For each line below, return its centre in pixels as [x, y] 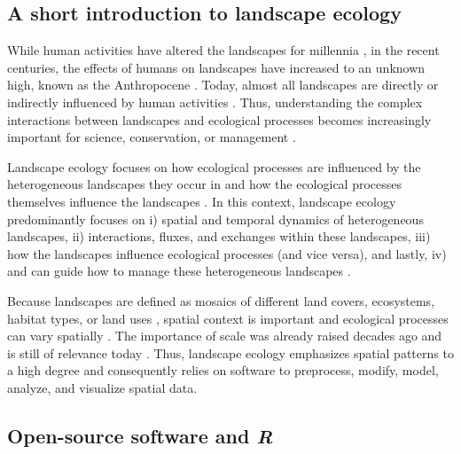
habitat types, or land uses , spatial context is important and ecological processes [228, 318]
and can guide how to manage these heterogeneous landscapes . [179, 271]
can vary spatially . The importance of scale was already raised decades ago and [225, 336]
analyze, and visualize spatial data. [102, 387]
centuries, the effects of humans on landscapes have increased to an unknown [216, 67]
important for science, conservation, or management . [152, 137]
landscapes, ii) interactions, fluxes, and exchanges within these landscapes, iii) [219, 236]
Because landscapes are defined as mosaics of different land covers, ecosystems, [221, 300]
